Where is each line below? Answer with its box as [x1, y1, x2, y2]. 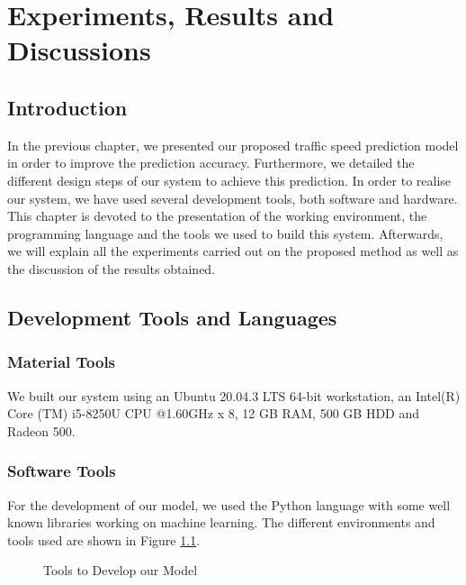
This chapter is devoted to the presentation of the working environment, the [7, 206, 427, 225]
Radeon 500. [7, 421, 76, 440]
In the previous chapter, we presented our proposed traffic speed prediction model [7, 135, 459, 154]
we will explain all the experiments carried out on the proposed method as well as [7, 242, 459, 261]
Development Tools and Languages [7, 303, 337, 331]
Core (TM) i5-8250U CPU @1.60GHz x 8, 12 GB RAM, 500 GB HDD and [7, 404, 420, 423]
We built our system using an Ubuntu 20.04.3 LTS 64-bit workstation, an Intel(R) [7, 386, 461, 405]
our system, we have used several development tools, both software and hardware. [7, 188, 458, 207]
